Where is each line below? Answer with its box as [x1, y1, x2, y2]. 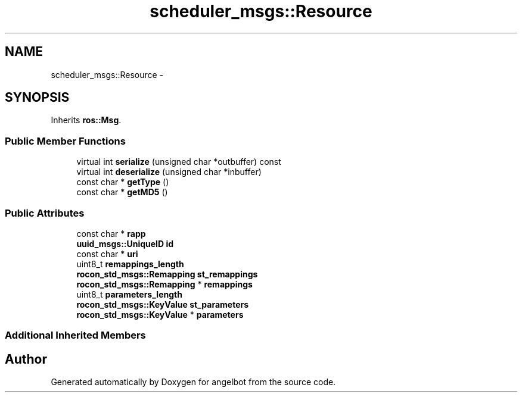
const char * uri [76, 248, 138, 259]
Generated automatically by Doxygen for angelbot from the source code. [51, 377, 336, 387]
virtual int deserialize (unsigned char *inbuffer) [76, 167, 262, 177]
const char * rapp [76, 228, 146, 239]
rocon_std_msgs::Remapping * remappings [76, 279, 253, 289]
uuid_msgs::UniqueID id [76, 238, 174, 249]
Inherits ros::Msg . [51, 115, 122, 126]
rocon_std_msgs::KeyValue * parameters [76, 309, 244, 320]
